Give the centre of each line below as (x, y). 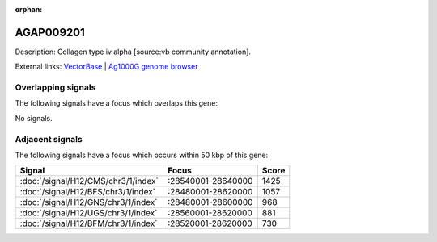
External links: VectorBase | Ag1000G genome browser (106, 67)
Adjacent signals (49, 139)
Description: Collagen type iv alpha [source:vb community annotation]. (133, 52)
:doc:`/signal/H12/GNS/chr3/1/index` (89, 202)
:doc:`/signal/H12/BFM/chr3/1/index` (89, 223)
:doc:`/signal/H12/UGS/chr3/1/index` (89, 213)
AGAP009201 (50, 32)
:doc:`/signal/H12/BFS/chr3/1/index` (88, 192)
